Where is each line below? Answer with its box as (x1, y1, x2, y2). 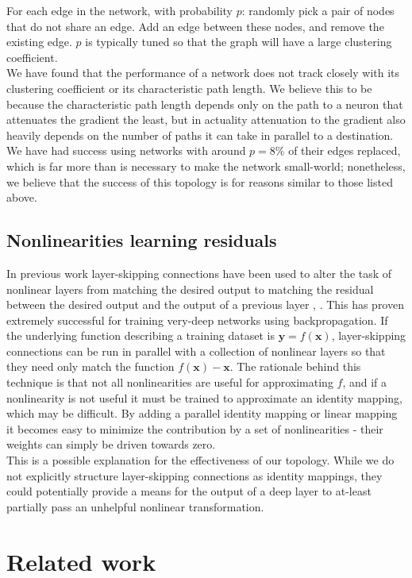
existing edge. (6, 33, 72, 50)
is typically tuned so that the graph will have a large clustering (85, 33, 392, 50)
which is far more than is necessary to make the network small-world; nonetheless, (6, 157, 406, 174)
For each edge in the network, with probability (6, 2, 233, 18)
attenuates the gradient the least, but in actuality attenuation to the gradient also (6, 111, 406, 128)
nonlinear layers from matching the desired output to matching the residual (6, 280, 374, 297)
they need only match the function (6, 358, 175, 375)
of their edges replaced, (288, 142, 401, 159)
